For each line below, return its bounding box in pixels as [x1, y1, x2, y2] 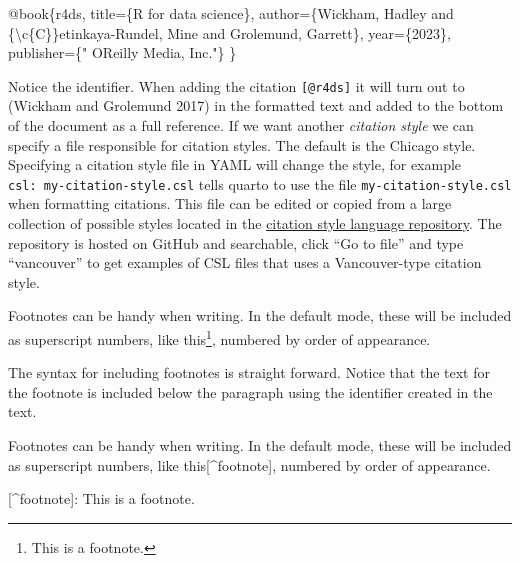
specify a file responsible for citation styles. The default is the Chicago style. [8, 134, 476, 155]
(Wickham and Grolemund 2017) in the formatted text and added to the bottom [8, 95, 504, 116]
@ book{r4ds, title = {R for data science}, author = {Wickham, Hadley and [8, 3, 454, 23]
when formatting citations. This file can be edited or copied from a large [8, 193, 452, 214]
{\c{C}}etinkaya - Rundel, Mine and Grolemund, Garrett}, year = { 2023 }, [8, 22, 451, 43]
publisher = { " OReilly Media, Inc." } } [8, 42, 237, 63]
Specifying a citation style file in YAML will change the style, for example [8, 154, 462, 175]
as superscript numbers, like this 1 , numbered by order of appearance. [8, 326, 431, 349]
